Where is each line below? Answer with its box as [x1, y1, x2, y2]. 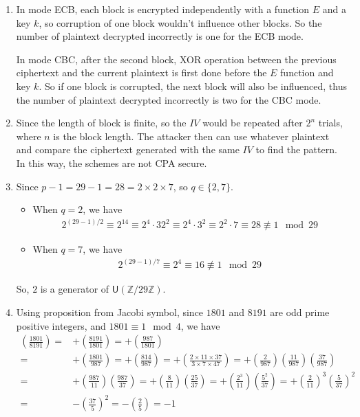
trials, [318, 115, 343, 130]
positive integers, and [16, 318, 106, 333]
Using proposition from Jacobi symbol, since [16, 304, 204, 319]
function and [280, 65, 334, 80]
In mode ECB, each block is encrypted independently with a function [16, 2, 309, 16]
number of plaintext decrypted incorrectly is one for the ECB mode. [16, 29, 304, 43]
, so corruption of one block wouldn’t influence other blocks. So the [39, 15, 322, 30]
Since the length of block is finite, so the [16, 115, 187, 130]
